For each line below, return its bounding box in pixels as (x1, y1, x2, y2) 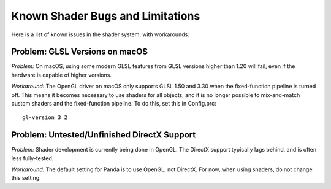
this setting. (11, 174, 41, 182)
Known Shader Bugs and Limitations (11, 9, 200, 23)
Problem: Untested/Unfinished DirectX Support (11, 129, 196, 141)
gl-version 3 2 (22, 114, 68, 121)
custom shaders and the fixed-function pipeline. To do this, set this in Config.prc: (11, 100, 217, 107)
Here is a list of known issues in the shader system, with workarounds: (11, 31, 189, 38)
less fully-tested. (11, 154, 54, 162)
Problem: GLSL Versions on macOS (11, 47, 148, 57)
